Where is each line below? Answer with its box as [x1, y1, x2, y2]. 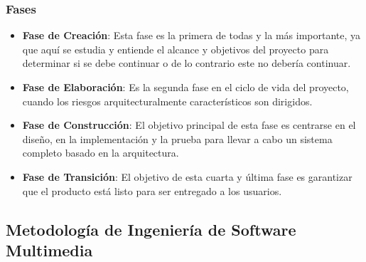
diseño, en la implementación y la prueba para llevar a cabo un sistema [22, 131, 333, 146]
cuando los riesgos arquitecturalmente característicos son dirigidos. [22, 93, 313, 108]
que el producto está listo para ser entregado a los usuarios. [22, 183, 282, 198]
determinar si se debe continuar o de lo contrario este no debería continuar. [22, 56, 351, 70]
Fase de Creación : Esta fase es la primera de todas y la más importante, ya [22, 28, 361, 43]
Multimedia [6, 239, 93, 261]
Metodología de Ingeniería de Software [6, 218, 296, 240]
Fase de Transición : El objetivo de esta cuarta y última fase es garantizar [22, 169, 352, 184]
